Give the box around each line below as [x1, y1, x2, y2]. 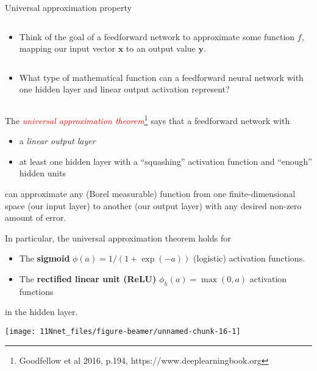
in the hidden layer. [5, 305, 78, 318]
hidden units [19, 167, 66, 179]
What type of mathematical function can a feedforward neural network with [19, 71, 304, 83]
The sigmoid [19, 252, 70, 265]
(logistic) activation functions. [193, 252, 305, 265]
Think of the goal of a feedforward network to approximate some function [19, 30, 295, 43]
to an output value [126, 42, 196, 55]
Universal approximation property [5, 1, 132, 13]
